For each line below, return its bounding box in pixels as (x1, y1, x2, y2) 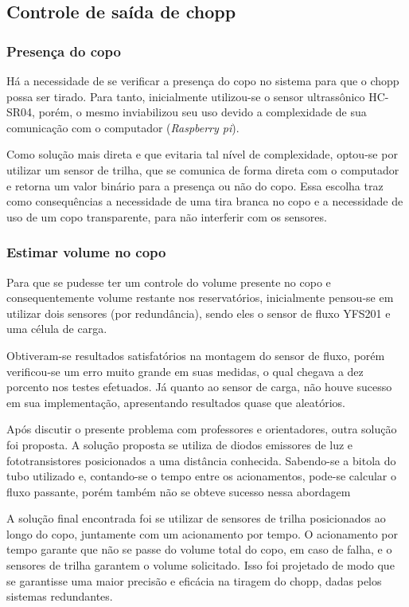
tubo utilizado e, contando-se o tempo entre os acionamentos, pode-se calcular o (6, 468, 396, 484)
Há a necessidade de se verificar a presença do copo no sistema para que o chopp (6, 72, 399, 88)
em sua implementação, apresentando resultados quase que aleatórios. (6, 394, 345, 410)
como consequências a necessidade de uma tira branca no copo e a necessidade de (6, 193, 403, 210)
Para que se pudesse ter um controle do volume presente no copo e (6, 273, 331, 290)
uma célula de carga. (6, 320, 107, 337)
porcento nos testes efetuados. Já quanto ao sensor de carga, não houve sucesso (6, 378, 392, 395)
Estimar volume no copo (6, 242, 166, 262)
